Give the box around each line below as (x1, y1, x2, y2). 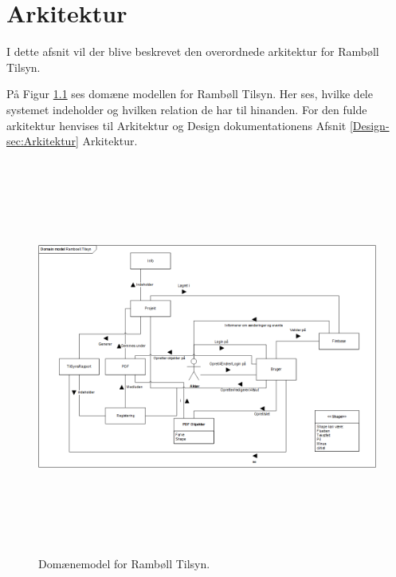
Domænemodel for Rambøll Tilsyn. (38, 555, 210, 571)
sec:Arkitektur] (6, 132, 79, 149)
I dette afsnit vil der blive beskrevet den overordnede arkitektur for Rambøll (6, 43, 379, 60)
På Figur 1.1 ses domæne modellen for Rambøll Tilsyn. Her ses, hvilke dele (6, 85, 373, 102)
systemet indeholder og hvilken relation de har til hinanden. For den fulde (6, 101, 367, 117)
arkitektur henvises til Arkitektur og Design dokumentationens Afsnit (6, 117, 347, 133)
